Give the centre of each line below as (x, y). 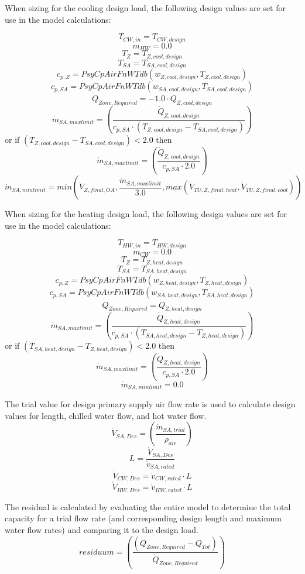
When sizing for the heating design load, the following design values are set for (146, 214)
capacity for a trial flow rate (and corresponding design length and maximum (143, 518)
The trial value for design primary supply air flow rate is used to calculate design (150, 404)
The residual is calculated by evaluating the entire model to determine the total (148, 506)
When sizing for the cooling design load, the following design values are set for (145, 8)
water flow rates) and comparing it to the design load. (102, 529)
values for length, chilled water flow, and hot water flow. (106, 415)
